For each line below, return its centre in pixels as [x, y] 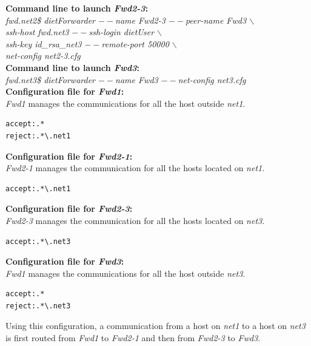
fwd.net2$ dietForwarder [50, 20]
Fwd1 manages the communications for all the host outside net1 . [125, 103]
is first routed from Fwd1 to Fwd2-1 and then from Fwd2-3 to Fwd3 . [133, 338]
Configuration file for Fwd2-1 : [69, 156]
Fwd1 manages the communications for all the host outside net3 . [125, 273]
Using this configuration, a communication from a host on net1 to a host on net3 [155, 326]
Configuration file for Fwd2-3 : [69, 209]
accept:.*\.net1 [38, 188]
